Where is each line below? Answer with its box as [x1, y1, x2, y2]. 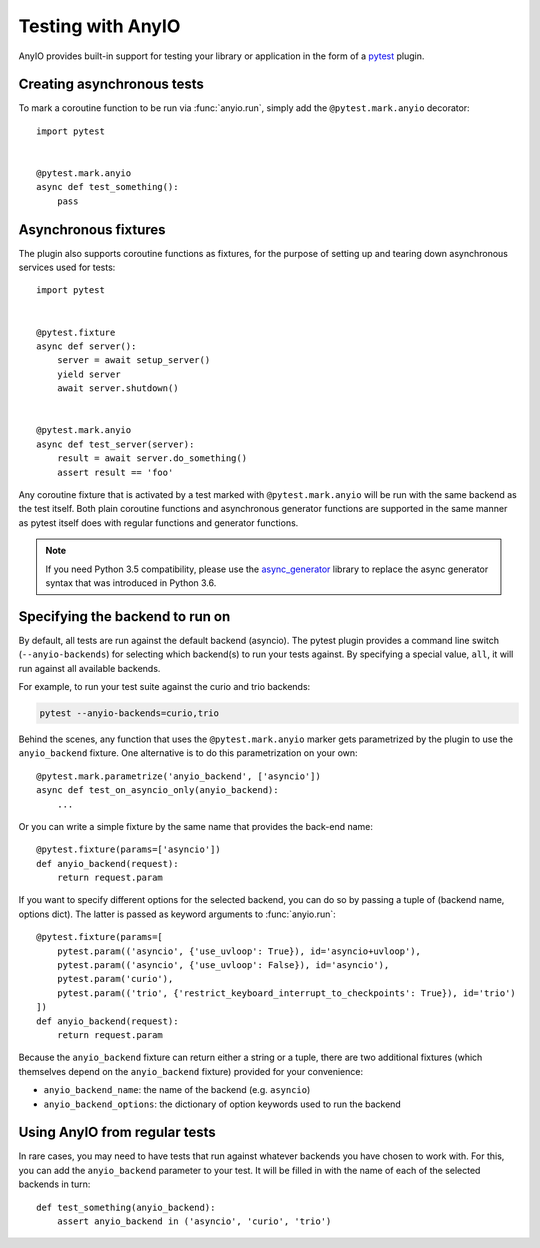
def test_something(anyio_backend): [36, 1201, 216, 1213]
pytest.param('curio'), [56, 973, 174, 985]
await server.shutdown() [56, 383, 179, 394]
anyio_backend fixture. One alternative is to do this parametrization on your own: [18, 747, 359, 759]
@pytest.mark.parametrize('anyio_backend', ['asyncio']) [36, 770, 322, 782]
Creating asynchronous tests [18, 76, 205, 93]
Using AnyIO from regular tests [18, 1124, 217, 1141]
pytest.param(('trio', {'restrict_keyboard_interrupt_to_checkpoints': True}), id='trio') [56, 987, 517, 999]
